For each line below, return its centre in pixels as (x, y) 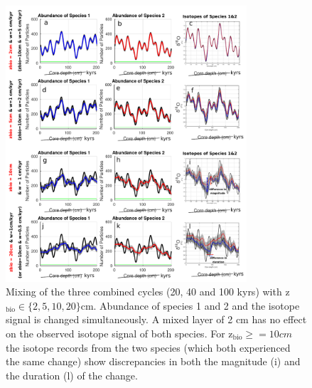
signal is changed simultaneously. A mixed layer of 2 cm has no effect (156, 319)
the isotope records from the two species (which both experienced (148, 347)
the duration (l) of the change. (72, 375)
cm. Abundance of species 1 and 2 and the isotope (190, 305)
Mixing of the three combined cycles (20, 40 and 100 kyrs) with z (148, 292)
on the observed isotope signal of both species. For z (119, 334)
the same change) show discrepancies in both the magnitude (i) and (153, 361)
